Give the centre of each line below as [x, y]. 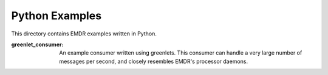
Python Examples [56, 16]
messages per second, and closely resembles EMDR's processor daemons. [154, 61]
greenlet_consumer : [37, 44]
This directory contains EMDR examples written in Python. [84, 34]
